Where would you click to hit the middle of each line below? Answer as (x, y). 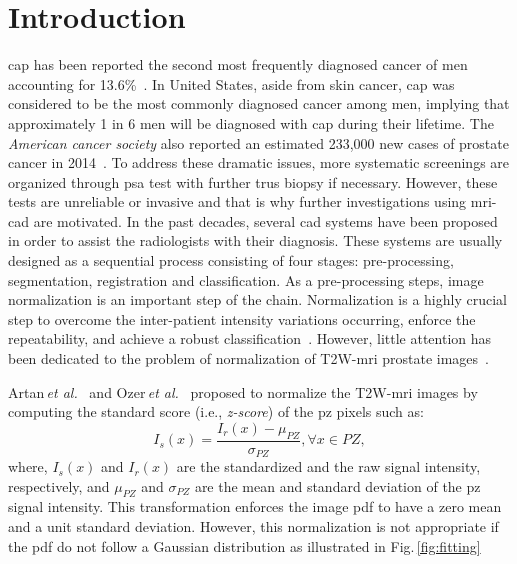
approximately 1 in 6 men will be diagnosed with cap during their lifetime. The (251, 122)
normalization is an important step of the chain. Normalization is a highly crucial (257, 299)
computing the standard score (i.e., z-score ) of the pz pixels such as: (216, 411)
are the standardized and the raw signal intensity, (328, 466)
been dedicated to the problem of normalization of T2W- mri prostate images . (248, 358)
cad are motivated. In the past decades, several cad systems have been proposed (253, 220)
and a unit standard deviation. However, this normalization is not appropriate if (253, 526)
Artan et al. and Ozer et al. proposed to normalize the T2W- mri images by (243, 391)
